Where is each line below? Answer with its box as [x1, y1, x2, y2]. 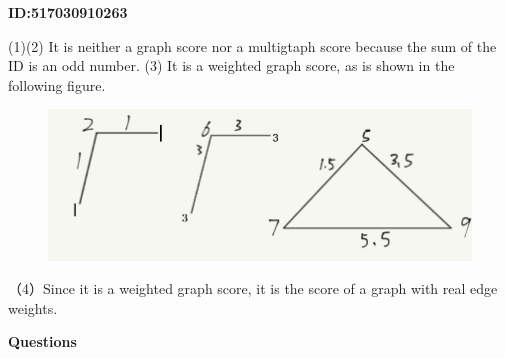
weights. [8, 297, 58, 318]
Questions [8, 331, 77, 352]
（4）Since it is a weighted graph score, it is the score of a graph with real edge [8, 278, 498, 299]
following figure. [8, 74, 106, 95]
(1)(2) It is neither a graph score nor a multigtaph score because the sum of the [8, 35, 497, 56]
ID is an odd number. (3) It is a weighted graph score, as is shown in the [8, 55, 455, 76]
